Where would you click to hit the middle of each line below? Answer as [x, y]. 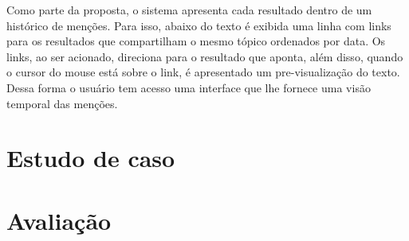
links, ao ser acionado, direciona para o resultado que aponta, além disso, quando [205, 56]
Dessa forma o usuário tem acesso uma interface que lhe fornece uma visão [189, 87]
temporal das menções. [62, 103]
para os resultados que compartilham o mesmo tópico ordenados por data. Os [196, 41]
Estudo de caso [91, 158]
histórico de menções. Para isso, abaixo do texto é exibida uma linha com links [199, 25]
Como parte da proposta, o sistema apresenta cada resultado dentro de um [189, 10]
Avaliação [59, 220]
